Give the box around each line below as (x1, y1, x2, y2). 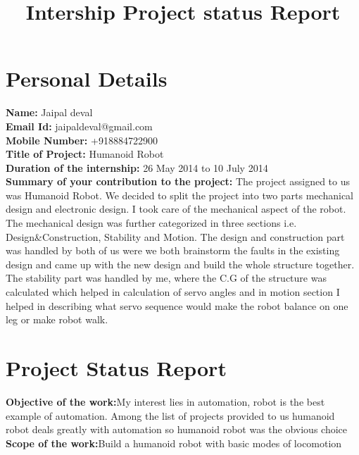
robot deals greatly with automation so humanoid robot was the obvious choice (6, 422, 347, 437)
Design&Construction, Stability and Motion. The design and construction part (6, 229, 345, 244)
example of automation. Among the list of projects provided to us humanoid (6, 408, 335, 423)
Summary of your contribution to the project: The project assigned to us (6, 174, 351, 189)
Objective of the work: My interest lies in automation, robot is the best (6, 394, 325, 409)
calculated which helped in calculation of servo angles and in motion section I (6, 285, 340, 299)
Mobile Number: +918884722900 (6, 132, 158, 147)
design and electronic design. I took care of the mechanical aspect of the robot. (6, 201, 346, 216)
